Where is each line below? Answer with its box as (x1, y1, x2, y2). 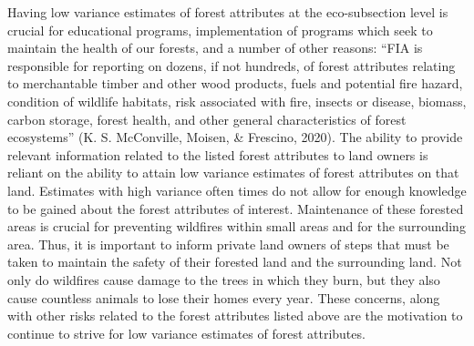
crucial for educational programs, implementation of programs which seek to (7, 20, 433, 39)
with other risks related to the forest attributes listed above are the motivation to (7, 306, 463, 325)
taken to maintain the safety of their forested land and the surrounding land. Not (7, 252, 462, 271)
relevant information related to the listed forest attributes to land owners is (7, 145, 428, 164)
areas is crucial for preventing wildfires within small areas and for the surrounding (7, 217, 466, 236)
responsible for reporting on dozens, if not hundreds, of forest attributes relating (7, 56, 456, 75)
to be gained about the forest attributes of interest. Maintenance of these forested (7, 198, 464, 218)
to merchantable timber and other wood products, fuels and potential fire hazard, (7, 74, 463, 93)
